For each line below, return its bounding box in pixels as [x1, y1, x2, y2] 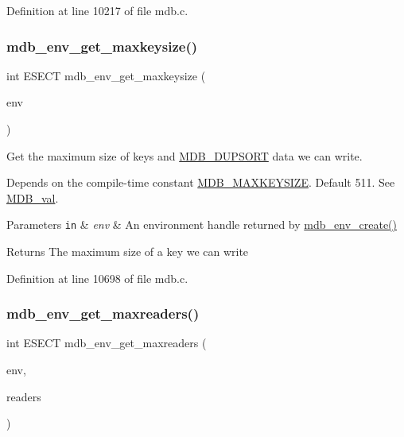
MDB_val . [6, 189, 59, 206]
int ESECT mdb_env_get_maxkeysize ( [6, 67, 206, 83]
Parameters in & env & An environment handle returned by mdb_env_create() [6, 216, 398, 233]
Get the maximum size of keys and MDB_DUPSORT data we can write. [6, 147, 363, 164]
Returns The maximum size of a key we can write [6, 243, 249, 260]
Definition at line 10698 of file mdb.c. [6, 269, 188, 286]
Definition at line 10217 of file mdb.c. [6, 2, 188, 18]
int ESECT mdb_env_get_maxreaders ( [6, 335, 207, 351]
